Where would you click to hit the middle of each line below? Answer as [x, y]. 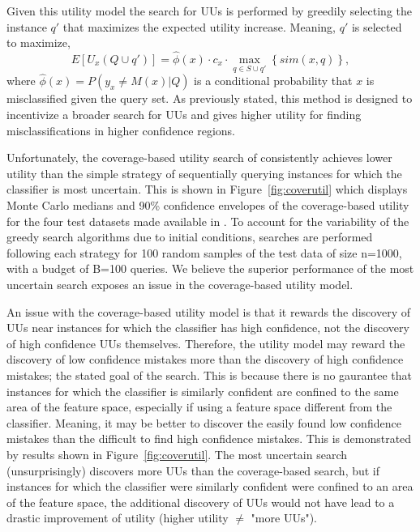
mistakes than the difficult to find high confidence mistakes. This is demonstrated [209, 438]
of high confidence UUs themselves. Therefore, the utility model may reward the [206, 343]
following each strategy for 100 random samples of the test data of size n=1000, [204, 252]
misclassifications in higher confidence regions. [121, 130]
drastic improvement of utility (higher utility [118, 518]
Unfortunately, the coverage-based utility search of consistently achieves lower [199, 157]
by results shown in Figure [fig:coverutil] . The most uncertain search [177, 454]
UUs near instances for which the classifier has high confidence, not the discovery [208, 328]
